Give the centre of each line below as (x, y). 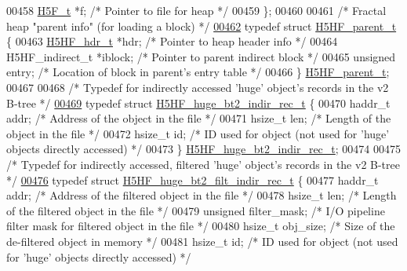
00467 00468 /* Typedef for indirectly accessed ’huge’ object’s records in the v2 (198, 87)
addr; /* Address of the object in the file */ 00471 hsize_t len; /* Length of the (199, 118)
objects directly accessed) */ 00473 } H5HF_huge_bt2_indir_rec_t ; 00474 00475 (203, 149)
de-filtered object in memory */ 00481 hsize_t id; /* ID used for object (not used (202, 241)
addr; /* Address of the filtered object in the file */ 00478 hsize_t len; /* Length (202, 195)
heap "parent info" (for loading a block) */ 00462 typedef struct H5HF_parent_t (202, 26)
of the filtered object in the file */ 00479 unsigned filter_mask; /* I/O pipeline (196, 210)
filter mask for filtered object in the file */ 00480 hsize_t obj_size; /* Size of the (201, 226)
